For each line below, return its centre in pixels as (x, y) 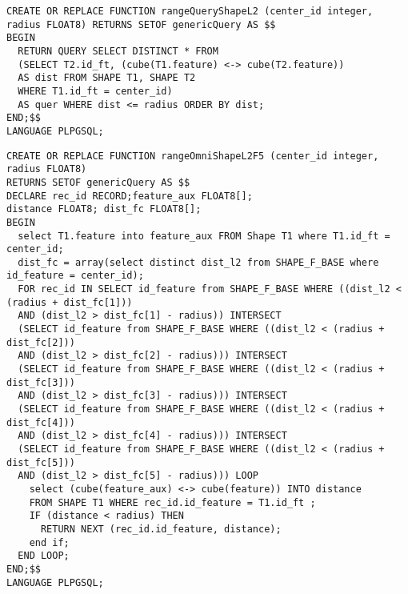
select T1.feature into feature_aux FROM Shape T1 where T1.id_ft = (204, 236)
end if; (49, 542)
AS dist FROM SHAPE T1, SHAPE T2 (107, 78)
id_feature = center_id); (75, 276)
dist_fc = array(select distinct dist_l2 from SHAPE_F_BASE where (198, 262)
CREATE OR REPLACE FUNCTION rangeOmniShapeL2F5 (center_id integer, (193, 156)
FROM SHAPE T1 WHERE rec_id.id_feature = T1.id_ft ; (172, 502)
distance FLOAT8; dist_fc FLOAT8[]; (104, 209)
